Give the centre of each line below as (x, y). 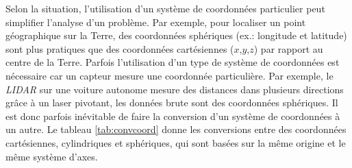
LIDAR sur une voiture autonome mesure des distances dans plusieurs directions (175, 89)
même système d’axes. (52, 156)
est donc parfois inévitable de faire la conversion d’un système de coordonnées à (173, 116)
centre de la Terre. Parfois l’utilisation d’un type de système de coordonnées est (173, 62)
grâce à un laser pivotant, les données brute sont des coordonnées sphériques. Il (172, 103)
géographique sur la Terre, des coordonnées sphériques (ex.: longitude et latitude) (176, 35)
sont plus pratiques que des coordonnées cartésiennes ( (120, 48)
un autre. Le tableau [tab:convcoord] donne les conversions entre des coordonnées (176, 129)
